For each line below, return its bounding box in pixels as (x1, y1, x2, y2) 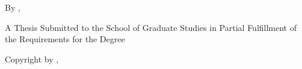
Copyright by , (5, 52, 59, 65)
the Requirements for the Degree (5, 33, 125, 45)
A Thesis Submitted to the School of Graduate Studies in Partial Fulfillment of (5, 21, 297, 33)
